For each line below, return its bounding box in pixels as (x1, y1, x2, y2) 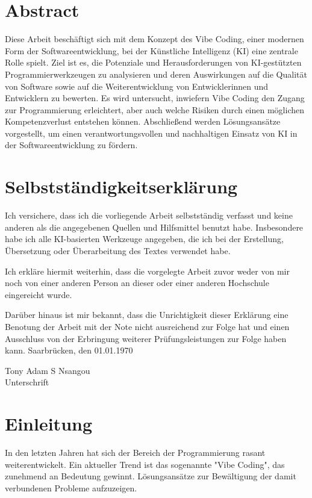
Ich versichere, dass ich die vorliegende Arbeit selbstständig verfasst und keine (5, 209, 293, 222)
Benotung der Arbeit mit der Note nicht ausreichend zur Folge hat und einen (5, 320, 290, 332)
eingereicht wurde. (5, 288, 72, 300)
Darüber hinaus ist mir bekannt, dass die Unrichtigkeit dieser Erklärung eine (5, 308, 289, 321)
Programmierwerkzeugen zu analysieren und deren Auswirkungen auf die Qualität (5, 67, 307, 80)
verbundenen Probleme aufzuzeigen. (5, 481, 137, 494)
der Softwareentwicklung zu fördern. (5, 139, 138, 151)
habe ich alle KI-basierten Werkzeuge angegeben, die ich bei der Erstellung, (5, 232, 284, 245)
